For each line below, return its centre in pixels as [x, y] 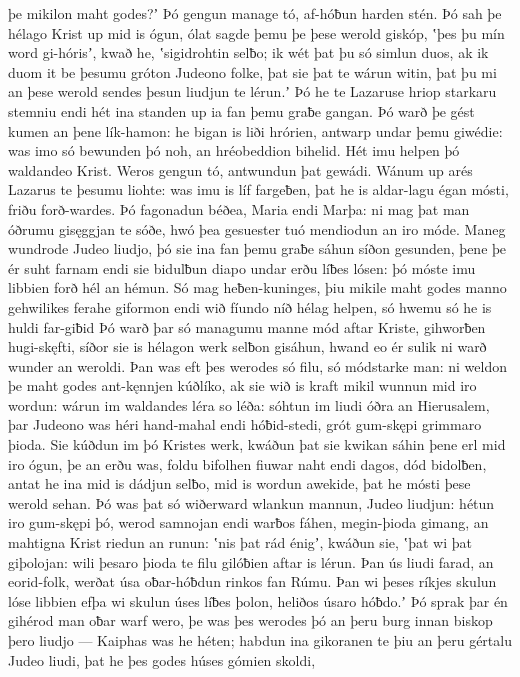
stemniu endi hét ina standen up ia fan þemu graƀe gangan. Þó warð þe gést [241, 110]
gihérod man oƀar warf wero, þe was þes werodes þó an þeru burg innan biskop [250, 620]
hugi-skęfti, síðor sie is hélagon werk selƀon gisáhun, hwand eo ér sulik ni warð [247, 346]
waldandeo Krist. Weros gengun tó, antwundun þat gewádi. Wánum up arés [240, 169]
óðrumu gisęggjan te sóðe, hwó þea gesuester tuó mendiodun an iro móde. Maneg [257, 228]
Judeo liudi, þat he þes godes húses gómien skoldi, [162, 659]
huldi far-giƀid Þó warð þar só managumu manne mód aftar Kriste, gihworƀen [247, 326]
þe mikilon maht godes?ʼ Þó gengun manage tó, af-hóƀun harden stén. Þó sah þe [255, 13]
